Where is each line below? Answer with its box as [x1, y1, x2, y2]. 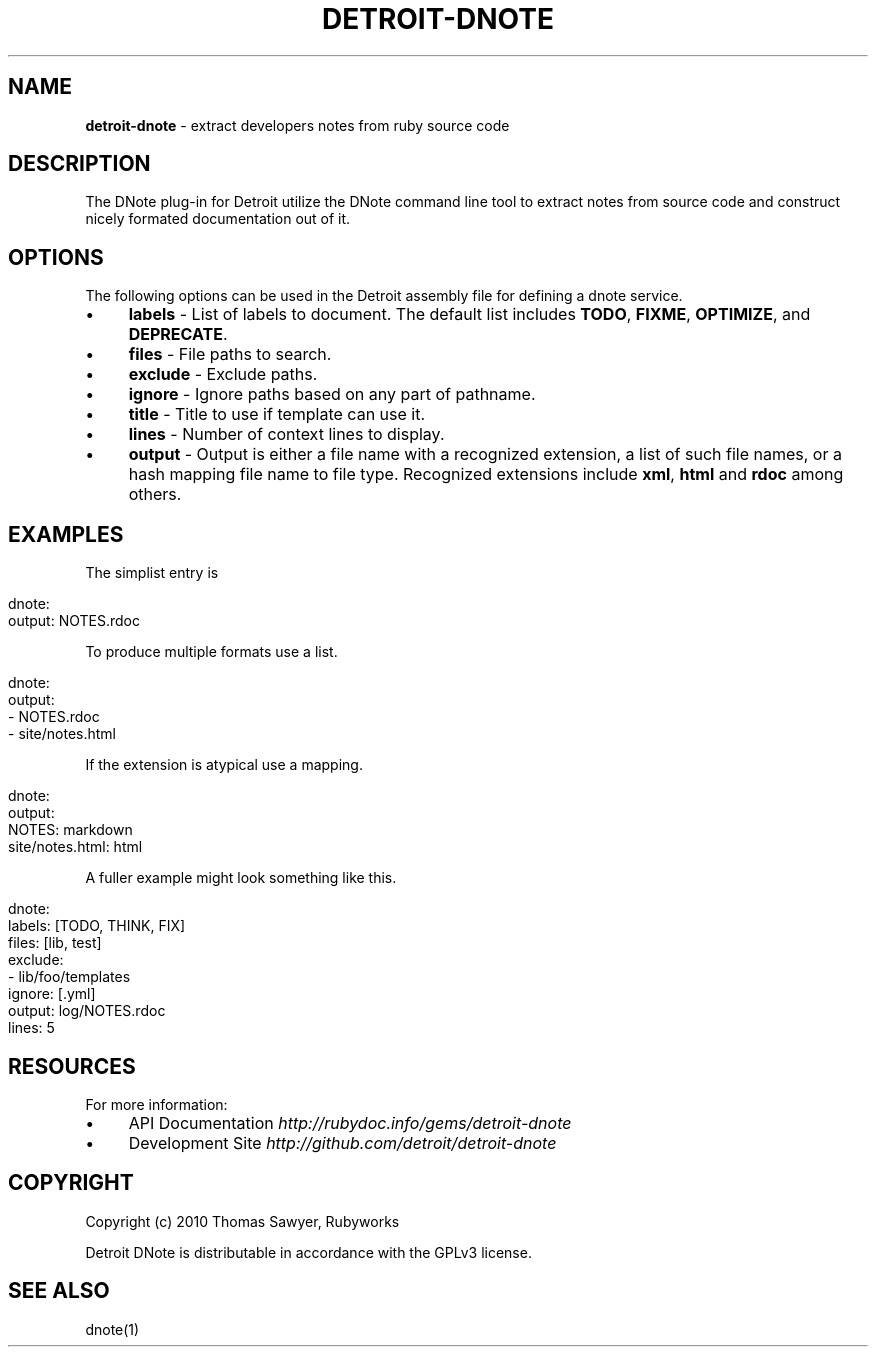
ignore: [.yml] [8, 985, 96, 1003]
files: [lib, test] [8, 934, 102, 952]
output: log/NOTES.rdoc [8, 1002, 166, 1020]
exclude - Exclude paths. [128, 364, 318, 385]
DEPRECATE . [128, 324, 228, 345]
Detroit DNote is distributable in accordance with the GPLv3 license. [85, 1243, 532, 1261]
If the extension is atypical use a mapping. [85, 756, 363, 774]
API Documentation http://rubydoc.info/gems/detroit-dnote [128, 1112, 572, 1133]
